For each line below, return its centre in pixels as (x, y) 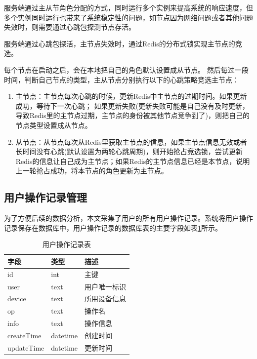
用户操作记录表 (66, 244)
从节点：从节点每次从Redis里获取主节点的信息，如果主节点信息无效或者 (131, 141)
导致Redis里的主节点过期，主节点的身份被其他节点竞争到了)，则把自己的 (132, 115)
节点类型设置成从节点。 (54, 125)
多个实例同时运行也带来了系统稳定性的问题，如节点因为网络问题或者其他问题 (128, 17)
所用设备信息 (105, 299)
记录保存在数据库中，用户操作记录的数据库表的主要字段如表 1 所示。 (113, 227)
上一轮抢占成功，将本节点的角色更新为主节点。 (92, 171)
